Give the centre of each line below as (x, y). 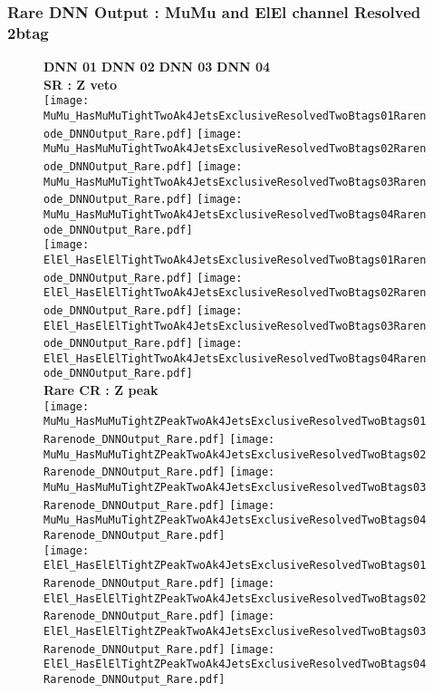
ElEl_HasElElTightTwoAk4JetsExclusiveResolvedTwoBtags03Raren (235, 326)
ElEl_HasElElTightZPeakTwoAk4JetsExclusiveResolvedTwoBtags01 (235, 566)
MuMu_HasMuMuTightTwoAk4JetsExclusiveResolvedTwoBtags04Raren (235, 214)
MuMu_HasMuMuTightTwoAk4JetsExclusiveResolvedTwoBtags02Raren (235, 149)
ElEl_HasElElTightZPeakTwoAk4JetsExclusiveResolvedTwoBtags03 (235, 631)
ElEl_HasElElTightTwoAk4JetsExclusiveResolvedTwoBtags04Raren (235, 358)
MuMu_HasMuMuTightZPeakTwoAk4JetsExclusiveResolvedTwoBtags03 (235, 488)
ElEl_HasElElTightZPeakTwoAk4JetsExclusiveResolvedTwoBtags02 (235, 598)
